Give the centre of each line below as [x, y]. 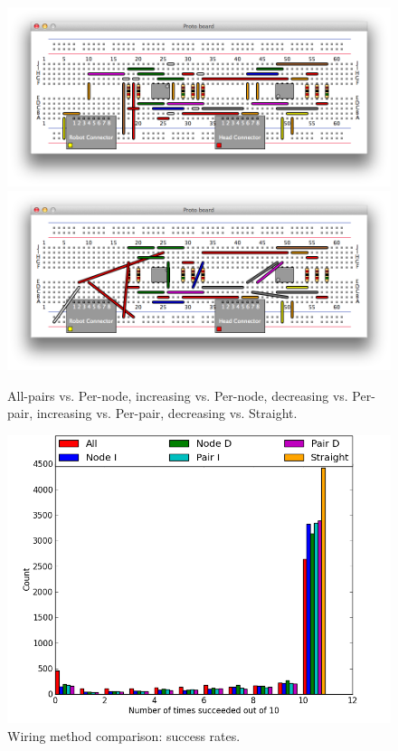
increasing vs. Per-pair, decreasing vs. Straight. [167, 413]
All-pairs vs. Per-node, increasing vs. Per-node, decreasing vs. [178, 395]
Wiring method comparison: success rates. [124, 735]
